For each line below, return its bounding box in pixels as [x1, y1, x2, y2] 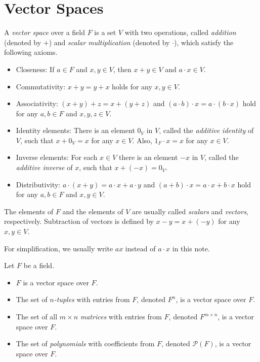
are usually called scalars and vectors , [132, 206, 248, 216]
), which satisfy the [174, 37, 234, 47]
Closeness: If [16, 63, 55, 74]
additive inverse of [16, 162, 73, 173]
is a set [94, 27, 116, 38]
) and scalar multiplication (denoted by [49, 37, 170, 47]
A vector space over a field [4, 27, 85, 38]
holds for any [112, 81, 152, 91]
